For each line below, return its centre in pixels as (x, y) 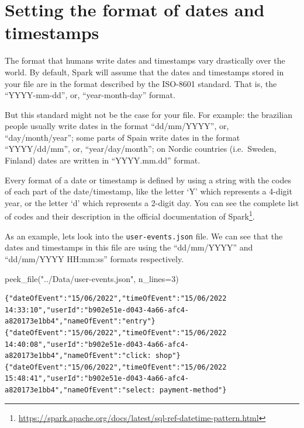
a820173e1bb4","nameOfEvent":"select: (80, 390)
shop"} (168, 356)
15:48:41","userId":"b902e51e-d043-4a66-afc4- (97, 379)
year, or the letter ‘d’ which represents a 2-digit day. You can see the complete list (152, 202)
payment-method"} (193, 390)
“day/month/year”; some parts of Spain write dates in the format (122, 137)
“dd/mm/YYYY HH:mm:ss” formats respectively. (94, 258)
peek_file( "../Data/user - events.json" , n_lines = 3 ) (92, 278)
